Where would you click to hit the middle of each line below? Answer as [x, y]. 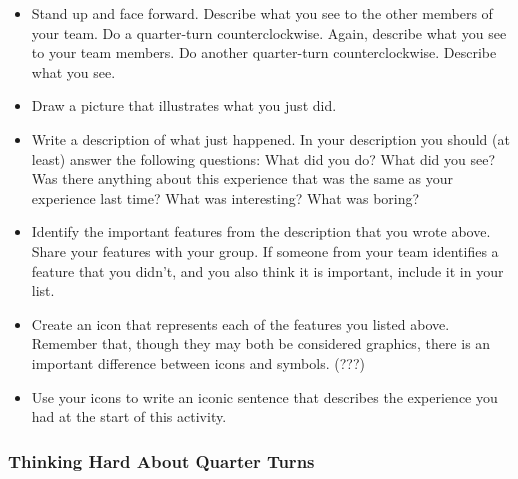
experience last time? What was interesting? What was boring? [225, 197]
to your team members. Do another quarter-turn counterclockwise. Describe [264, 52]
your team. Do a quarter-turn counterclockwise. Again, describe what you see [269, 32]
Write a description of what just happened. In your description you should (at [270, 138]
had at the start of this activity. [129, 416]
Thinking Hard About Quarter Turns [161, 460]
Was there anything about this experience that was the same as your [242, 178]
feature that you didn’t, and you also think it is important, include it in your [267, 270]
